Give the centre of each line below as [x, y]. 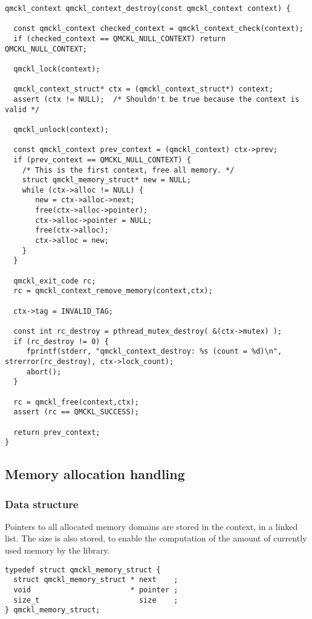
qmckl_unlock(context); [61, 129]
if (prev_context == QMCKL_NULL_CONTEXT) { [102, 160]
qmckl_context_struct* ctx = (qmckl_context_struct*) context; [143, 89]
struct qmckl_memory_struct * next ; [96, 580]
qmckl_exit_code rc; [55, 281]
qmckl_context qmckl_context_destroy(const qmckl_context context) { [148, 8]
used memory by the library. [57, 550]
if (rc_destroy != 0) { [61, 341]
